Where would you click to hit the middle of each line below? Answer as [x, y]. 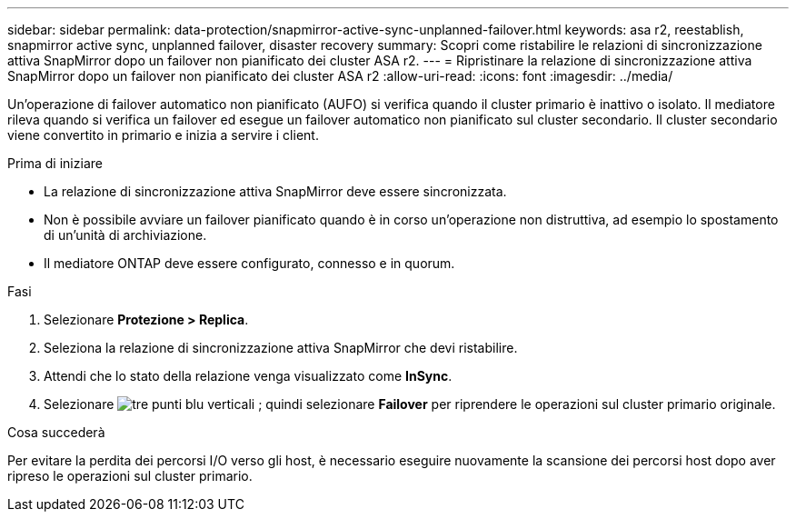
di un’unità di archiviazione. [125, 235]
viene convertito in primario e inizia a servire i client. [163, 135]
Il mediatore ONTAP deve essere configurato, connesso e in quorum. [249, 263]
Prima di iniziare [55, 163]
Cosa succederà [56, 432]
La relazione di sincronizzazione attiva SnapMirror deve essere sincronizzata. [275, 191]
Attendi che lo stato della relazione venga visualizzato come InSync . [248, 376]
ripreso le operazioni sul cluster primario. [130, 476]
